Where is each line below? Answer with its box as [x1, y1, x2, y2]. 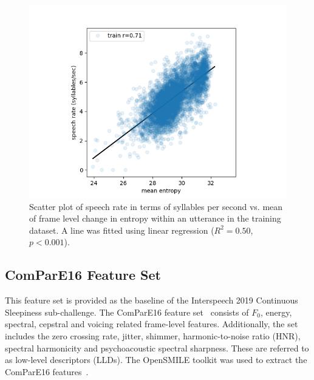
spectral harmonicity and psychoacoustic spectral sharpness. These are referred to [5, 341, 309, 354]
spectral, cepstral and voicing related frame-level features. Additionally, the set [5, 317, 298, 330]
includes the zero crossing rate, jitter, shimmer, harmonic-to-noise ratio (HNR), [5, 329, 301, 342]
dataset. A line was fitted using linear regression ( [29, 223, 214, 236]
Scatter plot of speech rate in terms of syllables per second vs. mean [29, 200, 283, 212]
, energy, [260, 305, 292, 318]
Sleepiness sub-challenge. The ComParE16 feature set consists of [5, 305, 249, 318]
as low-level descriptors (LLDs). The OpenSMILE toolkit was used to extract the [5, 353, 307, 366]
